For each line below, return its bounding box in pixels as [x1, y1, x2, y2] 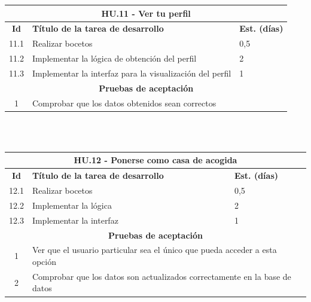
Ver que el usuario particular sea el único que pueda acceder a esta [32, 243, 277, 256]
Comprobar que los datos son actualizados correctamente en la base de [32, 270, 291, 282]
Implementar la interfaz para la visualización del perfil [32, 66, 231, 79]
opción [32, 255, 56, 267]
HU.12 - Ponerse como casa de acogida [74, 154, 237, 166]
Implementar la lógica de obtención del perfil [32, 52, 197, 65]
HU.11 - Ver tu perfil [101, 7, 191, 19]
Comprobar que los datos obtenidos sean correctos [32, 96, 217, 109]
